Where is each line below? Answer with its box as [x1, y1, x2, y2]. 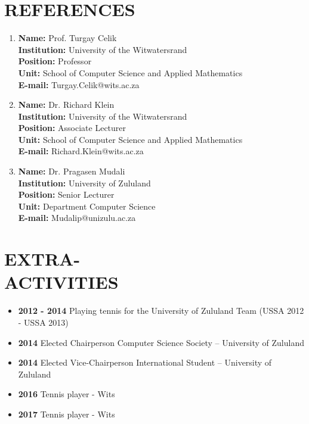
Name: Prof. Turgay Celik [18, 32, 117, 44]
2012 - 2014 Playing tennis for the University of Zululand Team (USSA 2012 [18, 304, 304, 317]
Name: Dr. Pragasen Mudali [18, 165, 125, 177]
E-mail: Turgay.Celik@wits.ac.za [18, 78, 140, 91]
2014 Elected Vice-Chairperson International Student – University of [18, 356, 272, 369]
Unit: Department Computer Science [18, 199, 156, 212]
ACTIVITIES [4, 270, 119, 294]
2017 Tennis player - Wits [18, 407, 115, 420]
